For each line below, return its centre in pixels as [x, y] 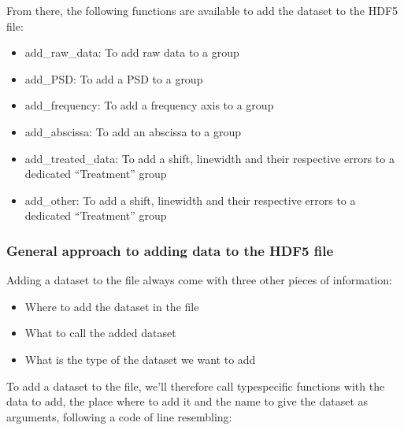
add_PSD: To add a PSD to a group [114, 78]
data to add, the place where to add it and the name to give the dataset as [187, 401]
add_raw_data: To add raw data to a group [132, 52]
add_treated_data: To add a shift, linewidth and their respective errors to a [209, 158]
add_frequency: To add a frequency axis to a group [149, 105]
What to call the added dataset [100, 333]
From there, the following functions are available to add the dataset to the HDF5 [202, 10]
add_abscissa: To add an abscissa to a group [133, 131]
